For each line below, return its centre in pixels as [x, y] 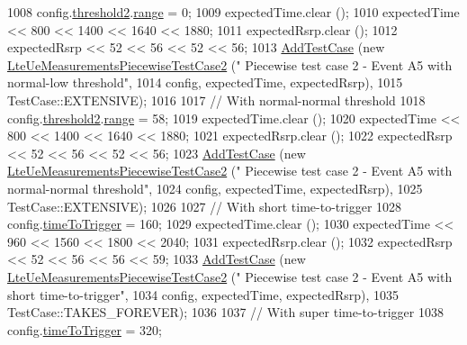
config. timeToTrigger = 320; [85, 329]
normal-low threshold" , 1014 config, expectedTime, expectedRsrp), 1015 [205, 82]
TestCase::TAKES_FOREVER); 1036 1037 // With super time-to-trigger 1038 [225, 312]
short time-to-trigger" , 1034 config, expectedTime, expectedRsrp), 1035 [203, 294]
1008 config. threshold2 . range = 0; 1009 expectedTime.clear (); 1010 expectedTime [233, 12]
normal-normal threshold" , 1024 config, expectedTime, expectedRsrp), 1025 [215, 188]
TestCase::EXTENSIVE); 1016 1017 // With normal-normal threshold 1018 [216, 100]
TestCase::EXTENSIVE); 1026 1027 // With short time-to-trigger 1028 [205, 206]
